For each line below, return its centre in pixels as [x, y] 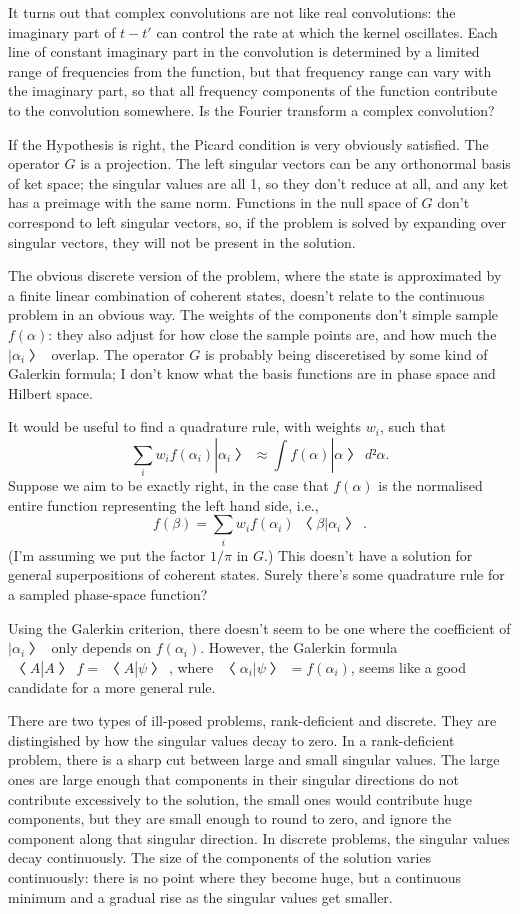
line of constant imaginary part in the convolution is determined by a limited [244, 51]
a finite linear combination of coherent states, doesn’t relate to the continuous [246, 294]
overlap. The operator [118, 353]
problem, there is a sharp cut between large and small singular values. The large [254, 759]
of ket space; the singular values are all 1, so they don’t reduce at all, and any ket [258, 182]
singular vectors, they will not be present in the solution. [182, 241]
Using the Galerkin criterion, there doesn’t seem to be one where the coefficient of [259, 627]
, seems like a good [408, 666]
